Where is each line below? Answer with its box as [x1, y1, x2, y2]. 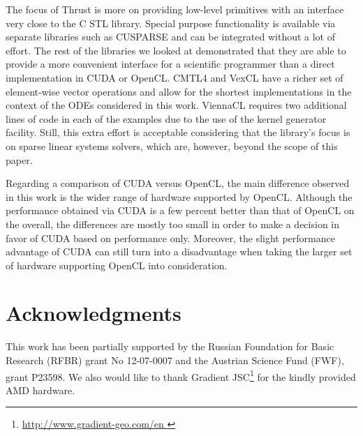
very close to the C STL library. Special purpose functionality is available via [6, 15, 336, 30]
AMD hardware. [6, 382, 75, 397]
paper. [6, 152, 33, 167]
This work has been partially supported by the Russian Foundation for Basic [6, 339, 334, 354]
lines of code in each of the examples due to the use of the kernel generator [6, 111, 327, 126]
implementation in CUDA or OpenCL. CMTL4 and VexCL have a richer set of [6, 70, 343, 84]
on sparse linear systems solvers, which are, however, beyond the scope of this [6, 138, 338, 153]
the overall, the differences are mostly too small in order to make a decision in [6, 216, 340, 231]
